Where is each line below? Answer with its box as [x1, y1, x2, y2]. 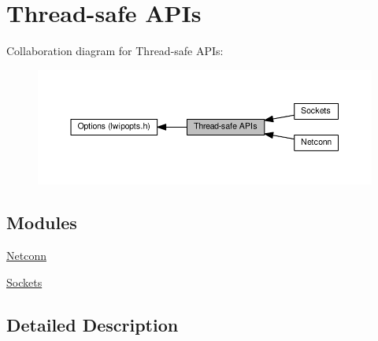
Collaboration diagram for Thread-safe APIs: [6, 43, 224, 59]
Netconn [6, 247, 46, 264]
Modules [6, 210, 77, 235]
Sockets [6, 273, 43, 290]
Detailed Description [6, 312, 179, 336]
